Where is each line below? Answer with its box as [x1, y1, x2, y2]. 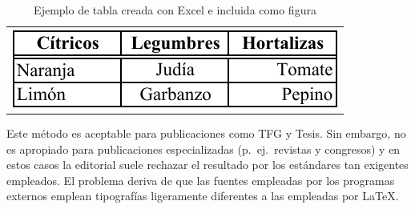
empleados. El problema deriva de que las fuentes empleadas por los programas [6, 171, 395, 188]
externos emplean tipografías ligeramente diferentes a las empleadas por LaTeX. [6, 187, 399, 204]
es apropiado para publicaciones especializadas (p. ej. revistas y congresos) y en [6, 140, 401, 157]
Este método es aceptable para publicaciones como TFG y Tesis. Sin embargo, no [6, 124, 406, 141]
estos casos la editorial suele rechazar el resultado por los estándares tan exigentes [6, 156, 409, 173]
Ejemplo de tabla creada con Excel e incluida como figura [34, 2, 316, 18]
